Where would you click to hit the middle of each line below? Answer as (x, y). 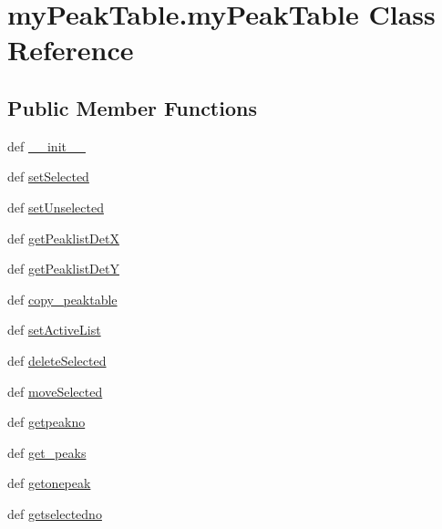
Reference (71, 50)
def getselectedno (55, 513)
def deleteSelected (57, 360)
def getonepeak (49, 483)
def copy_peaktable (62, 299)
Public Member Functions (132, 107)
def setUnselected (56, 207)
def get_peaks (47, 452)
